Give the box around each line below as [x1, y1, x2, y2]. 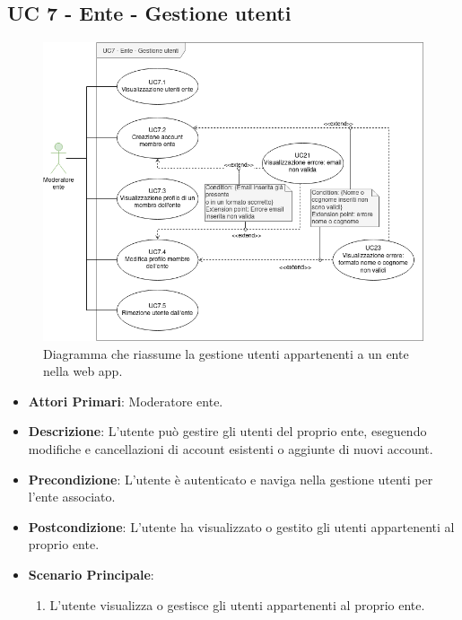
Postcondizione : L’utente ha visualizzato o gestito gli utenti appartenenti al [28, 517, 455, 536]
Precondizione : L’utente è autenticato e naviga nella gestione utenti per [28, 469, 433, 488]
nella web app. [43, 362, 123, 380]
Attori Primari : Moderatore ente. [28, 391, 223, 410]
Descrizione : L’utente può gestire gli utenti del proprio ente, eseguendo [28, 422, 427, 441]
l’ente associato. [28, 487, 116, 506]
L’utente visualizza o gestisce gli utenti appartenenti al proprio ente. [49, 595, 425, 614]
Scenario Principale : [28, 565, 154, 583]
